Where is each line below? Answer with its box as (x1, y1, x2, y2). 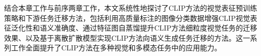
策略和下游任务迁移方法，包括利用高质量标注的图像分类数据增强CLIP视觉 (4, 12, 250, 23)
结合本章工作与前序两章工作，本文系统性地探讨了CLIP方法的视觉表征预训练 (4, 3, 257, 13)
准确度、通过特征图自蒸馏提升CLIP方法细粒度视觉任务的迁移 (54, 22, 257, 33)
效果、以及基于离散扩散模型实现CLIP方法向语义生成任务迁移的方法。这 (4, 32, 243, 43)
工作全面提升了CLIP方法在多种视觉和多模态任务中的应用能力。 (11, 42, 222, 53)
